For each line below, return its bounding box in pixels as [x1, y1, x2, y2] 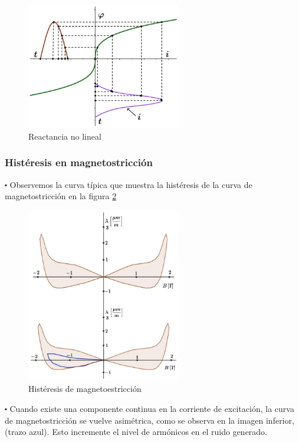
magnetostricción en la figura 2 [5, 190, 117, 202]
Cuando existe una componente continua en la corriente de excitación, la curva [9, 403, 294, 415]
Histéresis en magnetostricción [5, 155, 153, 170]
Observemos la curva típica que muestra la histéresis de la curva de [9, 178, 252, 190]
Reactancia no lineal [28, 130, 101, 142]
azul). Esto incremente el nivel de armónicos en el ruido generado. [29, 425, 268, 438]
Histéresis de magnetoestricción [28, 382, 142, 395]
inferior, [265, 414, 294, 426]
